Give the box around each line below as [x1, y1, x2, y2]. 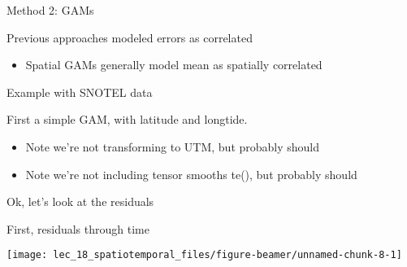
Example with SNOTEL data [6, 83, 153, 100]
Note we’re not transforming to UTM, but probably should [25, 138, 320, 155]
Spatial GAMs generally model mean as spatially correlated [25, 56, 323, 73]
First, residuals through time [6, 220, 149, 237]
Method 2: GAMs [6, 2, 94, 18]
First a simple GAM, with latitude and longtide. [6, 111, 248, 128]
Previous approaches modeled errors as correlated [6, 28, 253, 46]
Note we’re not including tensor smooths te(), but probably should [25, 165, 357, 182]
